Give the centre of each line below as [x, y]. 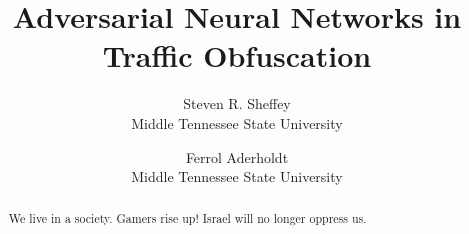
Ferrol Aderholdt [237, 156]
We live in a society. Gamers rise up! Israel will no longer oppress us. [187, 218]
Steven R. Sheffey [237, 103]
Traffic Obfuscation [237, 55]
